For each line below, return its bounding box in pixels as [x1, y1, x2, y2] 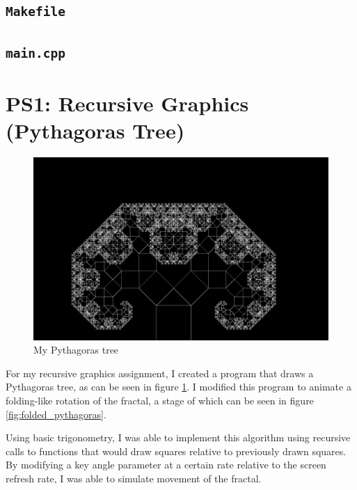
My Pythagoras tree [33, 342, 119, 357]
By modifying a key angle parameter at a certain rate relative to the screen [6, 457, 326, 472]
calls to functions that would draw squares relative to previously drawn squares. [6, 443, 347, 458]
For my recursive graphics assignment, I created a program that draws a [6, 365, 314, 380]
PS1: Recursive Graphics [6, 88, 249, 117]
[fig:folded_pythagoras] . [6, 406, 106, 421]
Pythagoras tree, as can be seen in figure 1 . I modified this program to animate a [6, 379, 351, 394]
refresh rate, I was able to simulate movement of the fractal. [6, 471, 262, 485]
